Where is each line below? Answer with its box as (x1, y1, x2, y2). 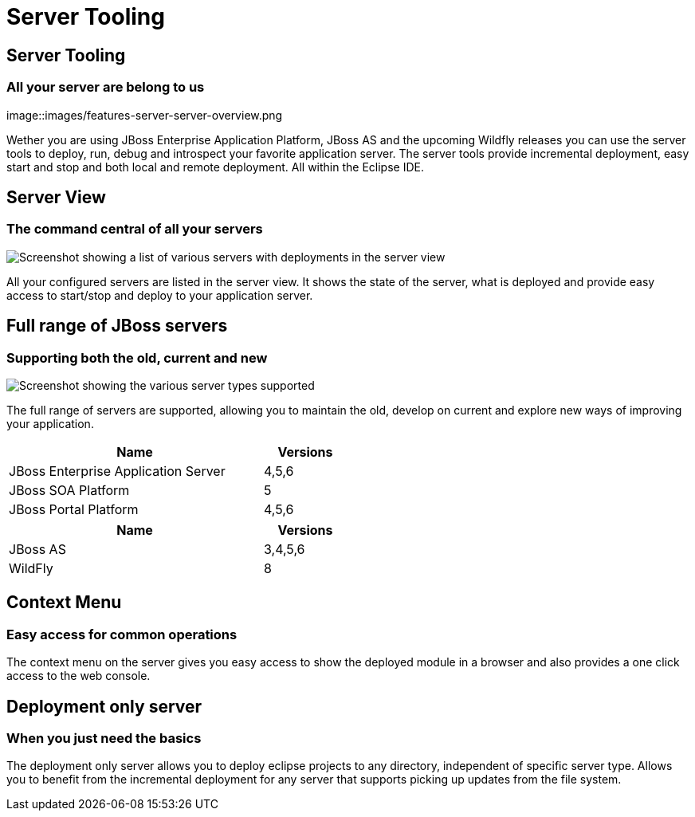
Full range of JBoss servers (6, 316, 228, 336)
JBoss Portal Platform (9, 501, 139, 517)
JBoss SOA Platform (9, 481, 130, 498)
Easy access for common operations (6, 626, 238, 642)
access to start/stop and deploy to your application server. (6, 288, 313, 302)
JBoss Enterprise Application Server (9, 462, 226, 479)
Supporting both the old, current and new (6, 349, 268, 366)
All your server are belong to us (6, 79, 205, 96)
